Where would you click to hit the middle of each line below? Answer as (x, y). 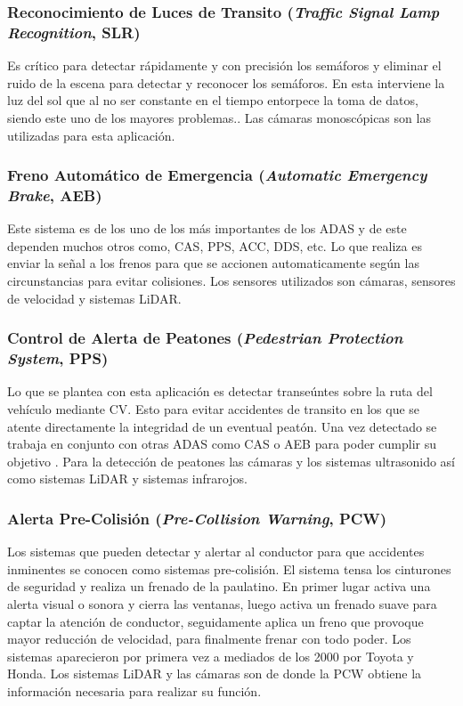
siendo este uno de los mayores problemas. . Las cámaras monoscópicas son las (219, 117)
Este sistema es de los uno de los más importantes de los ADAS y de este (207, 228)
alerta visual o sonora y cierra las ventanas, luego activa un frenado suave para (222, 603)
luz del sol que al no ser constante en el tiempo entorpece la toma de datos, (213, 100)
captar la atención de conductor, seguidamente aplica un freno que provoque (215, 621)
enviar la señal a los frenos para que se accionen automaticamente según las (213, 263)
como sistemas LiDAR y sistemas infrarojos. (127, 479)
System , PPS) (58, 358)
